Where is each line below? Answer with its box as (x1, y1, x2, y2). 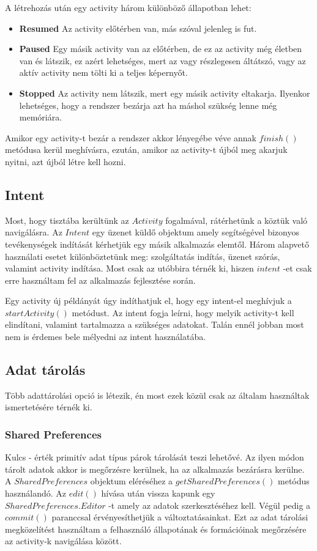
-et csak (283, 262, 312, 275)
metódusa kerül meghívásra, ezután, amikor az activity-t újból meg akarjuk (5, 143, 288, 156)
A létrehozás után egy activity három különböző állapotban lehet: (5, 1, 252, 13)
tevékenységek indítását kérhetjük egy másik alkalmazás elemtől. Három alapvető (5, 237, 309, 250)
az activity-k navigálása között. (5, 534, 122, 547)
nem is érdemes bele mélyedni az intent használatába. (5, 330, 206, 343)
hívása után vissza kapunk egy (101, 487, 215, 500)
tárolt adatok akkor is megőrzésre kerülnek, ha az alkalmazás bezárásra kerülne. (5, 462, 305, 475)
